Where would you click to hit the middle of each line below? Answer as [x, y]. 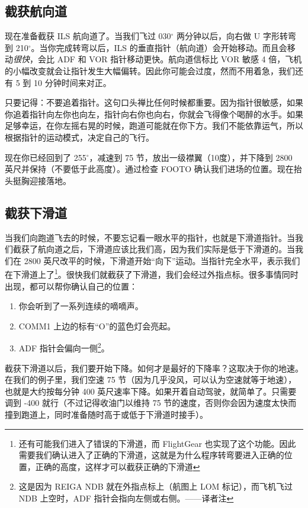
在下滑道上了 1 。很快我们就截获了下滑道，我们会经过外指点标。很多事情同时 [152, 273]
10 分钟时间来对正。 [72, 82]
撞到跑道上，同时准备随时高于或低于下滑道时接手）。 [106, 414]
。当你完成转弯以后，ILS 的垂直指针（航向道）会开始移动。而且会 [159, 47]
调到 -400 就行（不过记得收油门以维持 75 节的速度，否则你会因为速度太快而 [151, 403]
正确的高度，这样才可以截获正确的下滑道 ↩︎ [118, 466]
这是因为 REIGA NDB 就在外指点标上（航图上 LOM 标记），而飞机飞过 [156, 486]
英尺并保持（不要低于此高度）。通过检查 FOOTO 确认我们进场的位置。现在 [149, 169]
